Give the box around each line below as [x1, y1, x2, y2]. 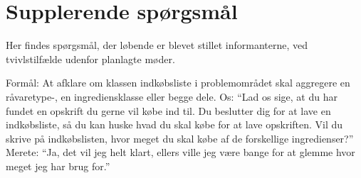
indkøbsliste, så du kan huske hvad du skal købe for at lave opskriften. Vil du [6, 117, 343, 132]
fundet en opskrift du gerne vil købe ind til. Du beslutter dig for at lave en [6, 103, 331, 118]
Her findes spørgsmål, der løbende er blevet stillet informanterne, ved [6, 38, 308, 52]
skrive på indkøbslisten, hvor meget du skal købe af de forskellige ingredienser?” [6, 130, 354, 145]
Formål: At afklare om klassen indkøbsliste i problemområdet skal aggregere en [6, 75, 350, 90]
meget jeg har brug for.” [6, 158, 110, 173]
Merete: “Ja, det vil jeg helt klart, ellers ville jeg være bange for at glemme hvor [6, 145, 355, 160]
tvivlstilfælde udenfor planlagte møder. [6, 51, 175, 66]
